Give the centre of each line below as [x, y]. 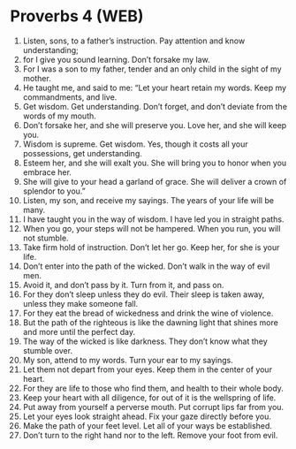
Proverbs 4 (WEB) [77, 16]
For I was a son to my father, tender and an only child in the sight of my [152, 69]
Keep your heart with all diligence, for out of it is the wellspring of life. [149, 397]
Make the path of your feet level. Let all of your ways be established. [148, 425]
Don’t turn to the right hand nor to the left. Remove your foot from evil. [150, 435]
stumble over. [48, 350]
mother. [37, 78]
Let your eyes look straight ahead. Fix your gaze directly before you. [147, 416]
